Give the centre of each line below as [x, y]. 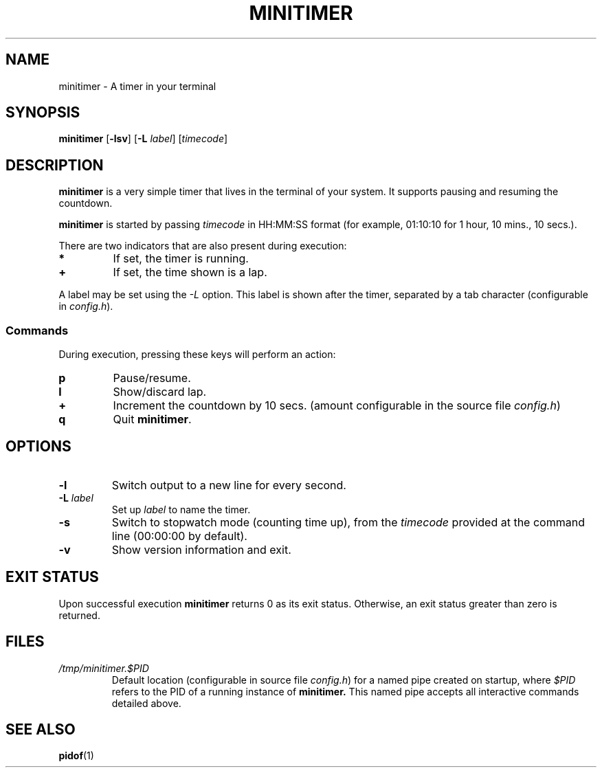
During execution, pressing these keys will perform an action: [197, 355]
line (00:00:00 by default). [179, 536]
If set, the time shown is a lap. [190, 272]
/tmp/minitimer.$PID [104, 668]
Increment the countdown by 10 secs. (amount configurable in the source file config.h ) [337, 406]
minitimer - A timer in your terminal [137, 86]
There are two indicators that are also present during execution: [203, 246]
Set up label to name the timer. [181, 509]
